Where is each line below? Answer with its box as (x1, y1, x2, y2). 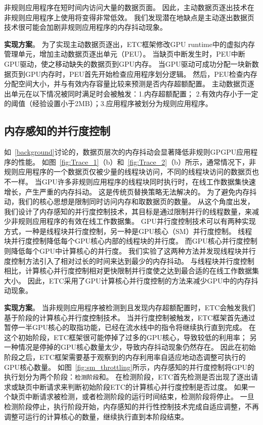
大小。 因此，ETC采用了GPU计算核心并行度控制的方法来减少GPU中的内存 (4, 275, 251, 286)
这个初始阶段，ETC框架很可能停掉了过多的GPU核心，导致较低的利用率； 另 (4, 332, 257, 342)
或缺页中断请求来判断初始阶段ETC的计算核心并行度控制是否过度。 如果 (11, 381, 248, 392)
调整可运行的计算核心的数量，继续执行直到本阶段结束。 (4, 411, 188, 421)
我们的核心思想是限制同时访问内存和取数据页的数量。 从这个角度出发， (18, 196, 254, 207)
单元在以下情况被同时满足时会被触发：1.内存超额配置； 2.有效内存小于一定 (11, 88, 258, 99)
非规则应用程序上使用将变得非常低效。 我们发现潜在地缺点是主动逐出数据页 (4, 12, 254, 22)
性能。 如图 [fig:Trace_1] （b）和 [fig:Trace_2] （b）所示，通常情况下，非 (18, 156, 256, 167)
